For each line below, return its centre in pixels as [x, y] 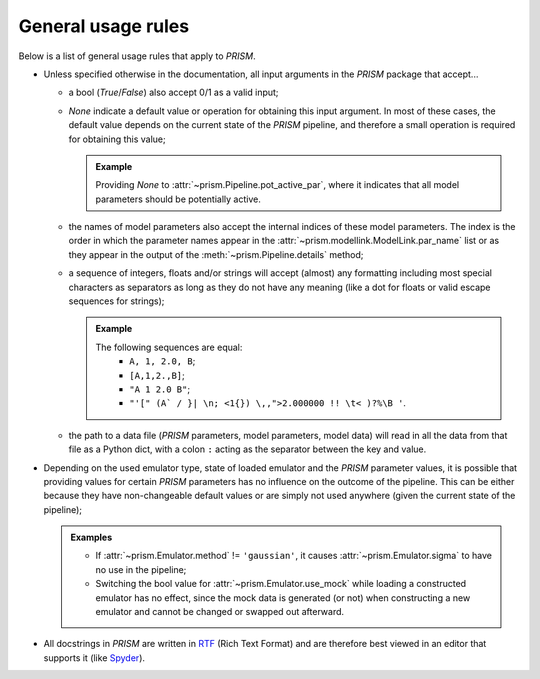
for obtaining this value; [117, 139]
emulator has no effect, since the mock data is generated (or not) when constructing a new [283, 597]
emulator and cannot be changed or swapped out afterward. [220, 612]
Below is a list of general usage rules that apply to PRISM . [137, 56]
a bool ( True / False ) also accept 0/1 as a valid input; [173, 92]
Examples [91, 537]
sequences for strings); [116, 301]
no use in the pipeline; [141, 569]
